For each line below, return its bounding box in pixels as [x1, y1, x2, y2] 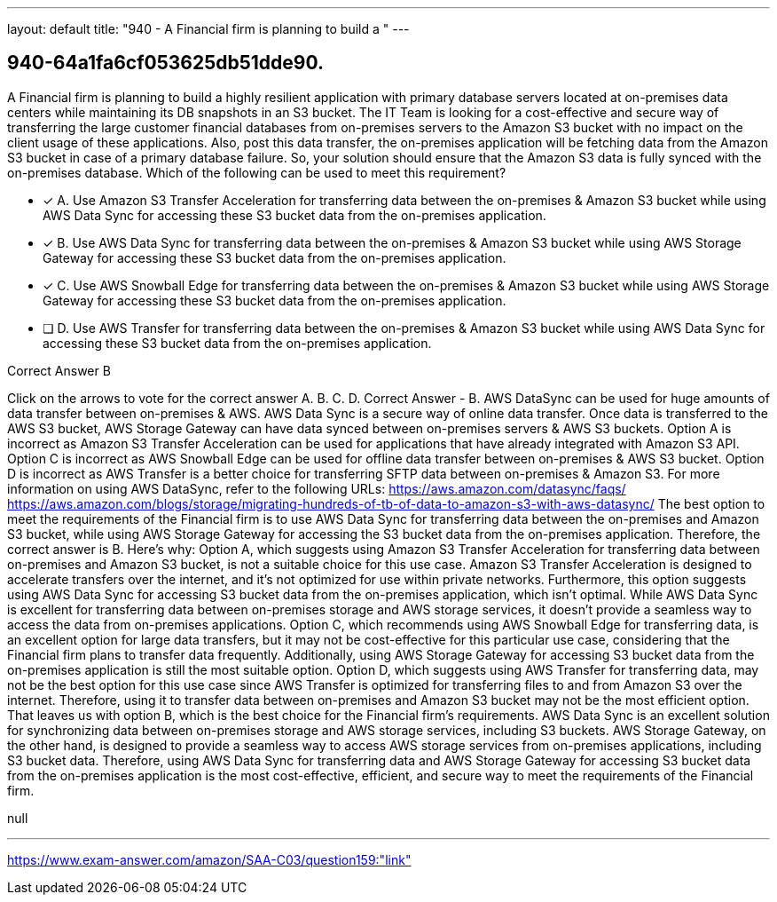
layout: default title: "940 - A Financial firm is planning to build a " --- [7, 21, 410, 36]
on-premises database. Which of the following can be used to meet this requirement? [7, 164, 506, 180]
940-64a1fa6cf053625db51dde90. [7, 51, 325, 75]
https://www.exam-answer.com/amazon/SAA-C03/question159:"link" [7, 851, 412, 867]
